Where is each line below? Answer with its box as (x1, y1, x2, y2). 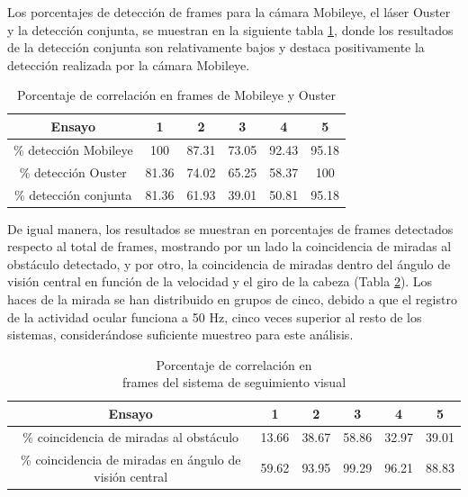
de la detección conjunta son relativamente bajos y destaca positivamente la (7, 38, 425, 57)
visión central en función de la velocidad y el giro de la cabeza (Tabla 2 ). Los (7, 272, 433, 291)
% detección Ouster (19, 162, 127, 181)
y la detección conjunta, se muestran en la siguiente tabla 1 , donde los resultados (7, 20, 454, 39)
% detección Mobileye (13, 140, 133, 158)
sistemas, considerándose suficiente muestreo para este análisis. (7, 325, 354, 344)
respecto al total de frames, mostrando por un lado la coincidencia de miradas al (7, 237, 452, 256)
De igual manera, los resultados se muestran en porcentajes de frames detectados (7, 219, 454, 238)
